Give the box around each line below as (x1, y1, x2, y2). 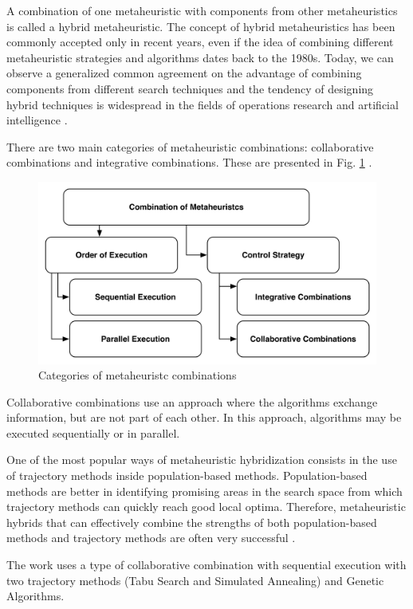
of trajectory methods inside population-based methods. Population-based (6, 467, 368, 484)
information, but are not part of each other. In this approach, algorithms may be (6, 409, 402, 426)
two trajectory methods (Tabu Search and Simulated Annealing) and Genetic (6, 572, 384, 588)
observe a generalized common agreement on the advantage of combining (6, 65, 362, 81)
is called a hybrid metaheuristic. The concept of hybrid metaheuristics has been (6, 18, 395, 34)
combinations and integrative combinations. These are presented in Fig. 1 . (6, 154, 372, 171)
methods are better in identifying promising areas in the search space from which (6, 482, 403, 499)
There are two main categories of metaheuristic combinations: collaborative (6, 138, 374, 155)
